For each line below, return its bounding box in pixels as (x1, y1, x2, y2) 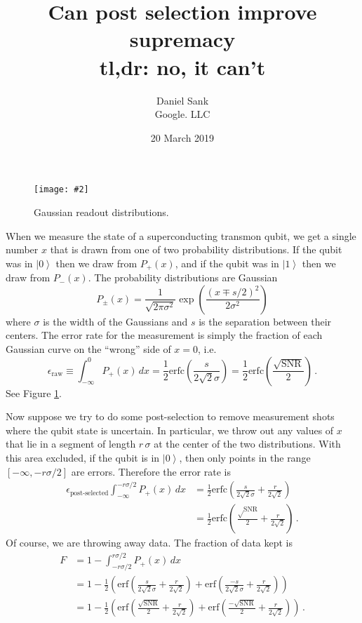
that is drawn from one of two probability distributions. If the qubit (50, 242, 342, 257)
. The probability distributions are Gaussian (88, 270, 278, 285)
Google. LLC (154, 107, 210, 121)
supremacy (129, 25, 236, 53)
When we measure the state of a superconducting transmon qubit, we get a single (6, 228, 356, 243)
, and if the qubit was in (175, 255, 279, 270)
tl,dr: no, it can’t (99, 52, 266, 81)
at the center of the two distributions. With (154, 436, 341, 451)
